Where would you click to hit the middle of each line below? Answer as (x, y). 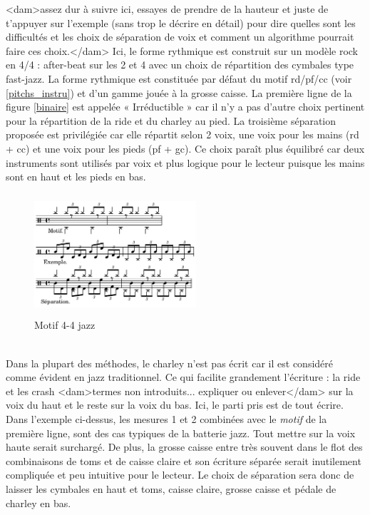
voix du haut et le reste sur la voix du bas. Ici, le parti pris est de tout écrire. (175, 405)
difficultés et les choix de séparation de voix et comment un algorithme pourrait (180, 37)
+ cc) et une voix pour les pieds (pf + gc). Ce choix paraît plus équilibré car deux (185, 148)
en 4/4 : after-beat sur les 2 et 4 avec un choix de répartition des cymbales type (180, 65)
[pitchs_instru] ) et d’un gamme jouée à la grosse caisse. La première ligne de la (179, 92)
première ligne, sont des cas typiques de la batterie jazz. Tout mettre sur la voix (181, 433)
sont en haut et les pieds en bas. (76, 177)
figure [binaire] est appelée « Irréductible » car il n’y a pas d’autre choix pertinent (185, 107)
